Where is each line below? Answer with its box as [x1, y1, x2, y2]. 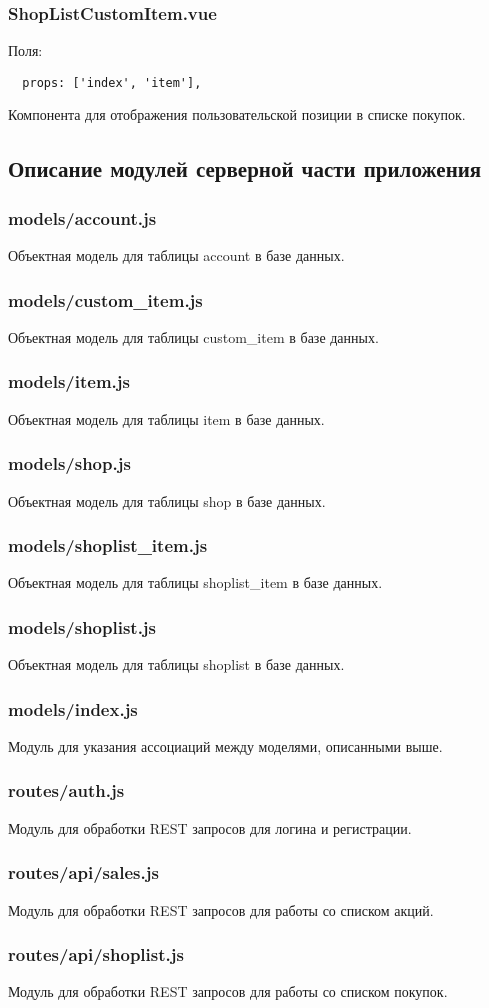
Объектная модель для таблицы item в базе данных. [8, 408, 325, 429]
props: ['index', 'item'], [22, 75, 202, 90]
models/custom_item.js [8, 287, 203, 312]
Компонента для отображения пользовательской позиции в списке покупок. [8, 104, 466, 125]
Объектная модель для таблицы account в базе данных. [8, 245, 345, 266]
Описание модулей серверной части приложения [8, 153, 482, 184]
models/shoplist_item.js [8, 533, 208, 558]
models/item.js [8, 369, 130, 394]
